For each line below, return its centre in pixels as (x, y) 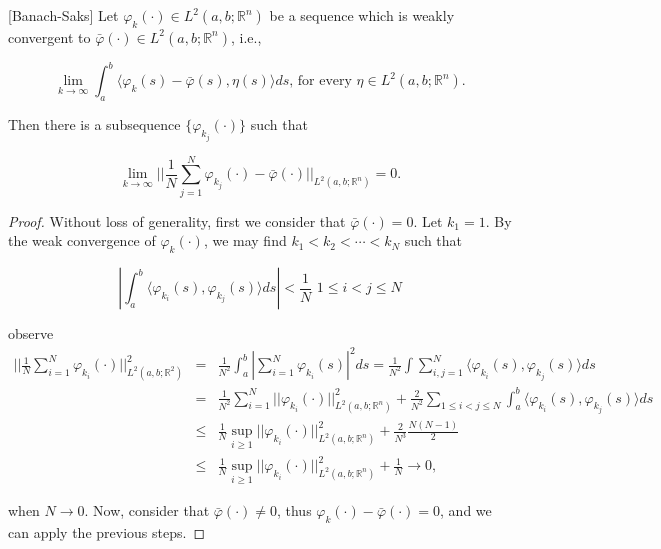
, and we (466, 510)
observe (31, 333)
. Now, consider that (147, 510)
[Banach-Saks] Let (63, 15)
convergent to (49, 36)
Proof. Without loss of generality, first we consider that (177, 220)
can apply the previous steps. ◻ (107, 532)
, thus (294, 510)
